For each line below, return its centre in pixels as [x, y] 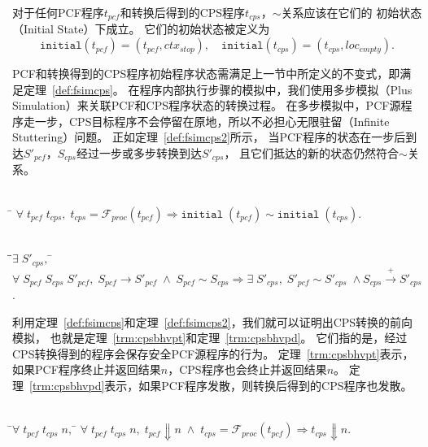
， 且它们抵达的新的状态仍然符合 [312, 153]
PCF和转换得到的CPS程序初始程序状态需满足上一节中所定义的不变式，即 [206, 74]
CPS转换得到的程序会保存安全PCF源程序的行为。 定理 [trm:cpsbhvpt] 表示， [213, 353]
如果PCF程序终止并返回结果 [87, 369]
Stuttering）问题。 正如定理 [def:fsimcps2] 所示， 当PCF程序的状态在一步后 [209, 137]
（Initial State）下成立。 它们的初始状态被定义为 [141, 29]
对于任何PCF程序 [58, 12]
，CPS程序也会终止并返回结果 [247, 369]
